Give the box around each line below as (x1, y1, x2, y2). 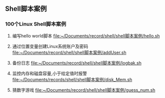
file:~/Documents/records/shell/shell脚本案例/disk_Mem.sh (12, 76, 132, 82)
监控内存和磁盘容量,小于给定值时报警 (12, 70, 87, 76)
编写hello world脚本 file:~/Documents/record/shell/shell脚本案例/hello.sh (12, 33, 160, 38)
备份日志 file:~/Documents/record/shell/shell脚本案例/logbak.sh (12, 60, 142, 65)
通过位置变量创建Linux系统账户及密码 (12, 43, 89, 49)
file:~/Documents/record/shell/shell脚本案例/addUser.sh (12, 49, 127, 55)
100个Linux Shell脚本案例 (5, 21, 66, 28)
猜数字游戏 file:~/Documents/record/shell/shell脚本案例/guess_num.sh (12, 87, 156, 93)
